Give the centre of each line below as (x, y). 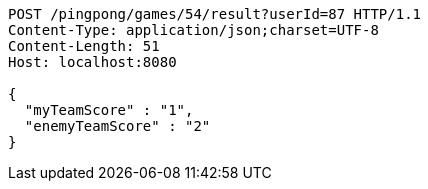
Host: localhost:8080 (92, 62)
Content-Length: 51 (84, 46)
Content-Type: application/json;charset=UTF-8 (193, 30)
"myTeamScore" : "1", (109, 110)
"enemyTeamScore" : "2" (117, 126)
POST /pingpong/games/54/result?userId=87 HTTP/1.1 (215, 14)
